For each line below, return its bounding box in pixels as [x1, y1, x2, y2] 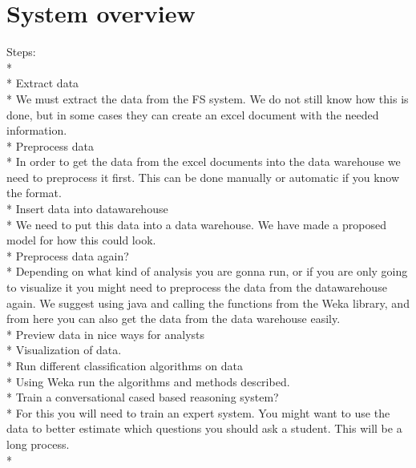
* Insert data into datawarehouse [6, 200, 168, 217]
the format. [6, 184, 62, 201]
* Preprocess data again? [6, 247, 129, 264]
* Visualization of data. [6, 341, 122, 358]
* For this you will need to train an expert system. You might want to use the [6, 404, 390, 421]
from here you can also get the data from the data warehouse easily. [6, 310, 341, 327]
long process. [6, 435, 70, 452]
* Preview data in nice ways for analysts [6, 325, 205, 342]
